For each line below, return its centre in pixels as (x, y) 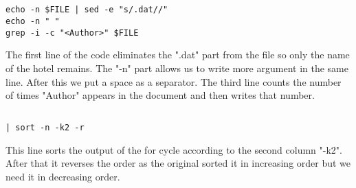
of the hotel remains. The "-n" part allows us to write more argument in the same (177, 68)
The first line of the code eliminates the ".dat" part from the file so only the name (178, 55)
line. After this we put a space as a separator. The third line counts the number (174, 81)
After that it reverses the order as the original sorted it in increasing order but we (178, 163)
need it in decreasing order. (63, 176)
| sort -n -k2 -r (45, 128)
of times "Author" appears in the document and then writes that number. (160, 95)
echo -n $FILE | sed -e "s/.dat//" (87, 10)
